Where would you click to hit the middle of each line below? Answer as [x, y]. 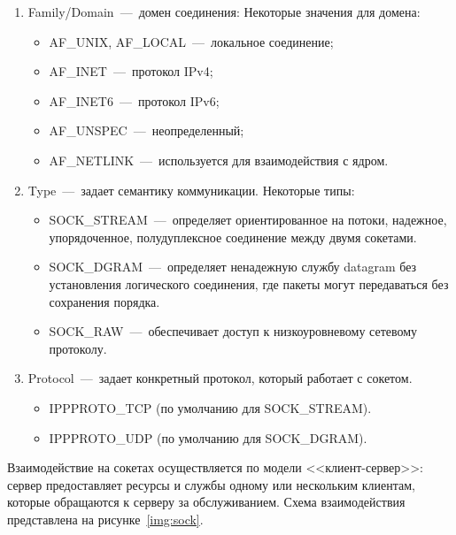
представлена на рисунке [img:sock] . [105, 519]
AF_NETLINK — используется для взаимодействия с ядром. [219, 160]
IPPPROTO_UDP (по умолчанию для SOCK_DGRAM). [208, 437]
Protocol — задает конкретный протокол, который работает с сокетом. [220, 378]
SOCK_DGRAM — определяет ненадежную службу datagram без [233, 267]
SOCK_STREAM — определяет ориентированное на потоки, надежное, [248, 220]
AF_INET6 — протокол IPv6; [134, 100]
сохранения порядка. [104, 301]
